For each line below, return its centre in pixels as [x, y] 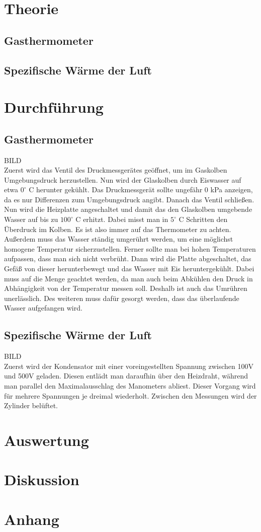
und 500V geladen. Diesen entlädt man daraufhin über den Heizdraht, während [126, 376]
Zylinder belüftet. [31, 405]
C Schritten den [203, 219]
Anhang [32, 519]
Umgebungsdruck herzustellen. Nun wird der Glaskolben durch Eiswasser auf [123, 179]
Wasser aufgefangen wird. [43, 308]
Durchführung [54, 107]
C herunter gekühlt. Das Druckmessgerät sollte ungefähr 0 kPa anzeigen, [141, 189]
